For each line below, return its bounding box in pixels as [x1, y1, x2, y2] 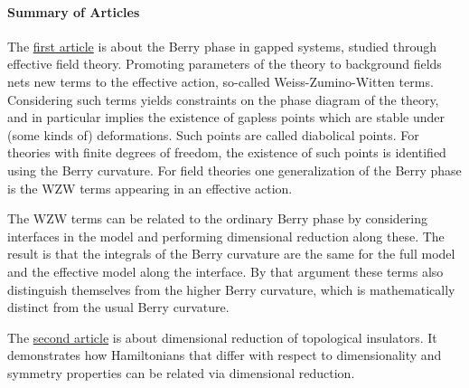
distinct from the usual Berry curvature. [7, 298, 230, 317]
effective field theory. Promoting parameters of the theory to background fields [7, 54, 442, 73]
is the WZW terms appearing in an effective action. [7, 178, 293, 197]
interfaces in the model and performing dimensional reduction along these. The [7, 226, 445, 245]
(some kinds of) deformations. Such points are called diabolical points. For [7, 125, 419, 144]
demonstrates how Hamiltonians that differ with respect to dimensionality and [7, 345, 442, 364]
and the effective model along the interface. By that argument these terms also [7, 261, 444, 280]
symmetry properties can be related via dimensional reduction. [7, 363, 355, 382]
